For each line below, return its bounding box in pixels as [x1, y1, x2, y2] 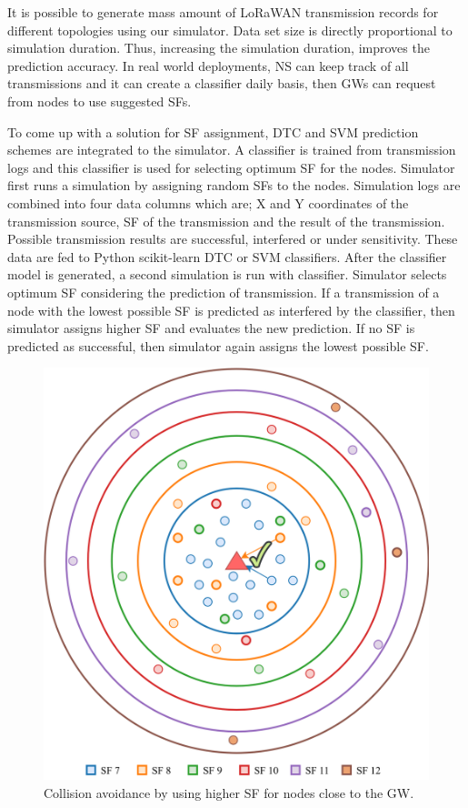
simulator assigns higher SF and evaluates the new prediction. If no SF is [7, 318, 415, 338]
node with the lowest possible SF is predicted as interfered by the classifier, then [7, 300, 455, 319]
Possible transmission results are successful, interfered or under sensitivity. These [7, 229, 458, 248]
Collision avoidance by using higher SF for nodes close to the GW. [44, 783, 414, 803]
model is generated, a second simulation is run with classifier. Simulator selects [7, 265, 447, 284]
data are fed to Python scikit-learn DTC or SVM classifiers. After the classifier [7, 247, 447, 266]
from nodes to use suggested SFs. [7, 91, 192, 110]
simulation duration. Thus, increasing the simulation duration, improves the [7, 38, 430, 57]
